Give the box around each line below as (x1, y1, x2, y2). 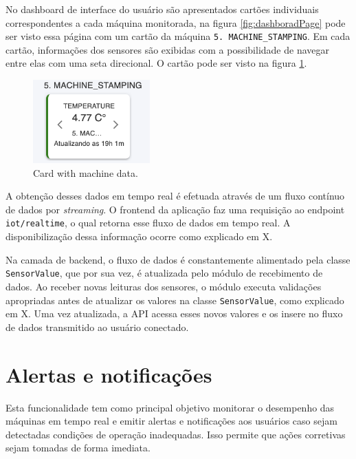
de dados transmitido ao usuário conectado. (5, 319, 189, 334)
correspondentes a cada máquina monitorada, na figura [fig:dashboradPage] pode (5, 15, 346, 30)
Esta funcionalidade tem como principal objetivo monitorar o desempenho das (5, 400, 335, 414)
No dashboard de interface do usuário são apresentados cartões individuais (5, 2, 319, 16)
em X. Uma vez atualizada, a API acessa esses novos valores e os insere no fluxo (5, 306, 343, 321)
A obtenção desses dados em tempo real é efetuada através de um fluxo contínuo (5, 189, 345, 203)
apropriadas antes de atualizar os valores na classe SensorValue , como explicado (5, 292, 344, 307)
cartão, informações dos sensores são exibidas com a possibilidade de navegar (5, 42, 329, 56)
